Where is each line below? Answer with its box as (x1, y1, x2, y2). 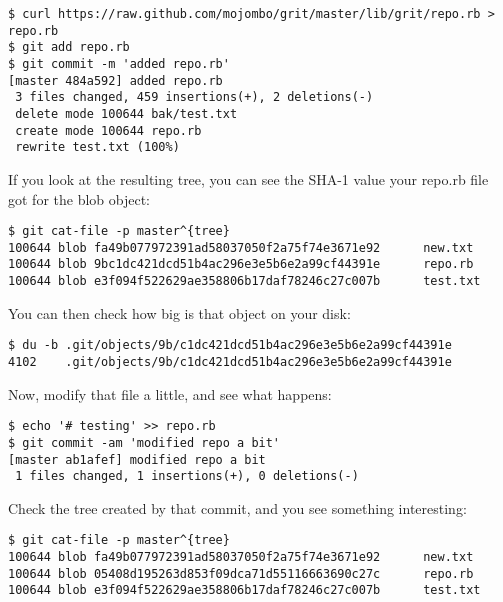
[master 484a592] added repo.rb (8, 73, 223, 88)
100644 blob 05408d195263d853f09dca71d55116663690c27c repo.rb (8, 566, 474, 581)
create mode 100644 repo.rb (15, 123, 202, 138)
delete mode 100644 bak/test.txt (15, 106, 238, 121)
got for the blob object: (8, 188, 151, 209)
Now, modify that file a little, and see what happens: (8, 383, 332, 404)
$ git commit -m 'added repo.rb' (8, 56, 230, 71)
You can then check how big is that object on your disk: (8, 302, 351, 323)
